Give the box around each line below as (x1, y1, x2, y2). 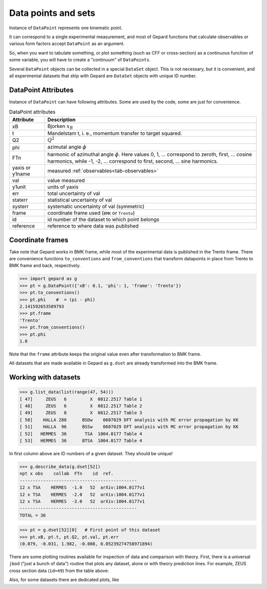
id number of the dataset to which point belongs (47, 216, 160, 223)
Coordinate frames (9, 236, 69, 244)
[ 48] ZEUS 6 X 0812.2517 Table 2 (19, 403, 142, 409)
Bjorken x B (47, 122, 73, 130)
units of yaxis (47, 183, 79, 190)
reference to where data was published (47, 223, 139, 230)
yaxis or (12, 164, 31, 171)
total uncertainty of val (47, 190, 100, 197)
